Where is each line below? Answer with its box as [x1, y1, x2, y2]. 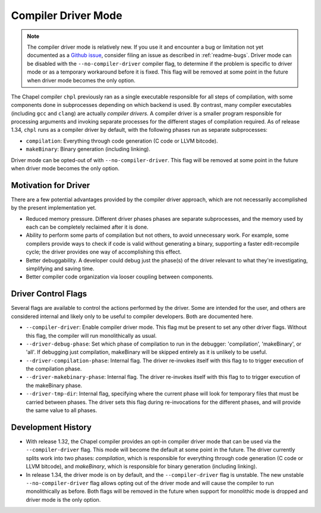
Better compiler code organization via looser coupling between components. [26, 273, 214, 280]
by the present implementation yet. [11, 204, 97, 211]
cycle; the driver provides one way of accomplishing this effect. [26, 248, 182, 255]
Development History [11, 422, 92, 432]
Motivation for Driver [11, 180, 90, 190]
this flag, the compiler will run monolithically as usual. [26, 332, 157, 339]
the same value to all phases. [26, 407, 97, 414]
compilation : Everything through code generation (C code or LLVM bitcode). [26, 137, 218, 144]
